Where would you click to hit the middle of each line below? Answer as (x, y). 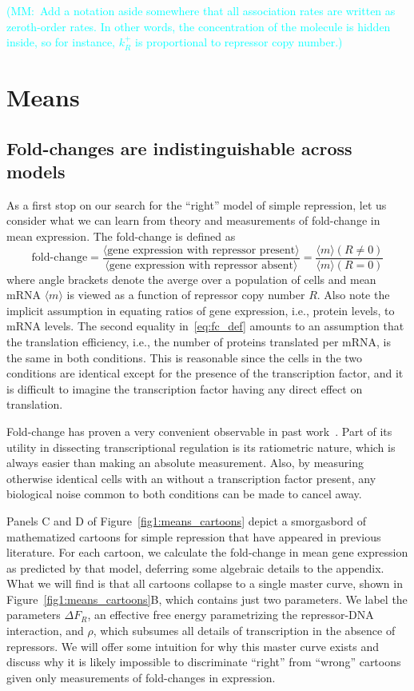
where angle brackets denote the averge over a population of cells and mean (191, 279)
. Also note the (353, 295)
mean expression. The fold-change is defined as (121, 236)
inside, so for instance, (61, 42)
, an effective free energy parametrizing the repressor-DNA (231, 615)
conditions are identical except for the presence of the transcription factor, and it (205, 373)
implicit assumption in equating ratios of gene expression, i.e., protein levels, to (201, 310)
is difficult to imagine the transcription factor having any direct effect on (185, 388)
